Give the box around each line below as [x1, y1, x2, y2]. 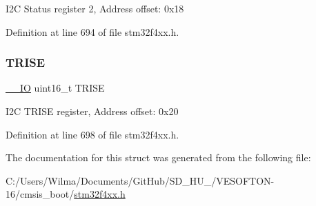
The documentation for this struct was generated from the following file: [6, 150, 311, 165]
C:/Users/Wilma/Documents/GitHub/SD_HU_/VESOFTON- [6, 173, 275, 187]
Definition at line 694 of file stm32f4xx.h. [6, 24, 179, 39]
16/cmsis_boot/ [6, 187, 75, 201]
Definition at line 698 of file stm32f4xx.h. [6, 127, 179, 141]
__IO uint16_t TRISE [6, 81, 105, 95]
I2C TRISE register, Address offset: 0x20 [6, 104, 179, 118]
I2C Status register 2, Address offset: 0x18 [6, 1, 184, 15]
